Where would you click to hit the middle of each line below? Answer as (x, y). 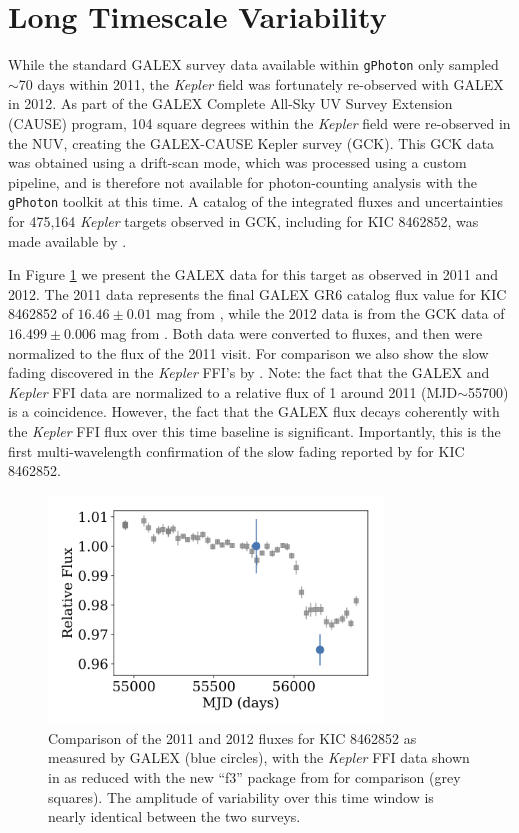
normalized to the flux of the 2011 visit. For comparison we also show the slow (248, 352)
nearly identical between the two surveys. (174, 816)
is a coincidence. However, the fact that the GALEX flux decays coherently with (254, 411)
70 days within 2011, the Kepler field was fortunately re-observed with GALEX (261, 83)
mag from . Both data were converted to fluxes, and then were (291, 332)
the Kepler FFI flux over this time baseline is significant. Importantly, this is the (254, 430)
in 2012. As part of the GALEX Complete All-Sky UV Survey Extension (230, 103)
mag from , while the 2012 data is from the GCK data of (330, 313)
